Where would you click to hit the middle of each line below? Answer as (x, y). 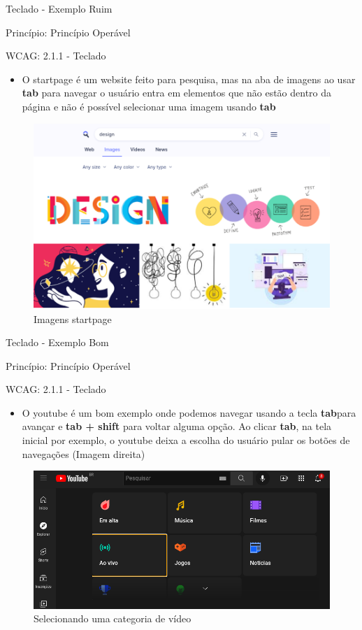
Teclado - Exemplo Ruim (59, 8)
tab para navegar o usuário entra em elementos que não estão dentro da (177, 93)
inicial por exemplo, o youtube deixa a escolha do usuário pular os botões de (186, 440)
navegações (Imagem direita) (84, 453)
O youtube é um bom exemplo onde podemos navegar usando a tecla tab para (189, 412)
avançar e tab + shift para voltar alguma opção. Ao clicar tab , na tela (177, 426)
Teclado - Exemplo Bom (57, 342)
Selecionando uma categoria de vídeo (113, 618)
